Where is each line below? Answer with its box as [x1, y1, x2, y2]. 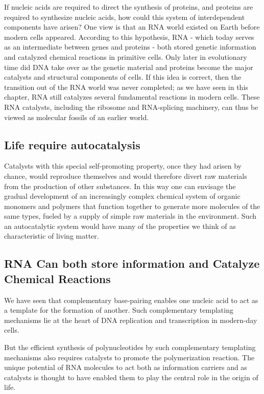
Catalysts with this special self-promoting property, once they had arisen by [4, 160, 242, 171]
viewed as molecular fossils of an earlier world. [4, 111, 149, 122]
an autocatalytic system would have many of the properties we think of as [4, 220, 236, 231]
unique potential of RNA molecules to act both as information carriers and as [4, 362, 247, 373]
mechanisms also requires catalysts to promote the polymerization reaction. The [4, 352, 255, 362]
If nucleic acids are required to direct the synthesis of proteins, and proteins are [4, 2, 253, 12]
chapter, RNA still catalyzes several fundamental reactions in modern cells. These [4, 91, 260, 102]
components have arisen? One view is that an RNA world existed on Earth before [4, 21, 260, 32]
